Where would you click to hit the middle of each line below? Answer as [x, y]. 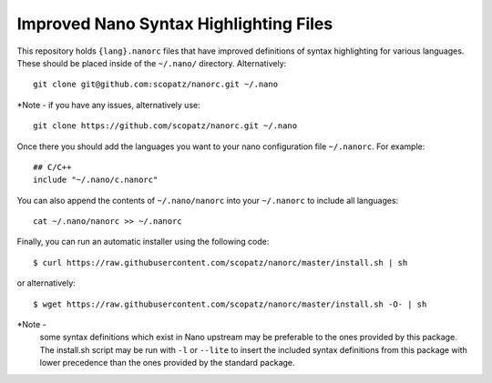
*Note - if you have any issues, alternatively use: [108, 105]
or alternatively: [46, 283]
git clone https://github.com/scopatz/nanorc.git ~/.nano [165, 126]
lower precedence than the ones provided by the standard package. [167, 363]
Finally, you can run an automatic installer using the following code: [143, 242]
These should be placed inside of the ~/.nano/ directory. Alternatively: [152, 63]
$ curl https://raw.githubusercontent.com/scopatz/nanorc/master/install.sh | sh [220, 262]
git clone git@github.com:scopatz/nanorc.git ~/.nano [155, 85]
